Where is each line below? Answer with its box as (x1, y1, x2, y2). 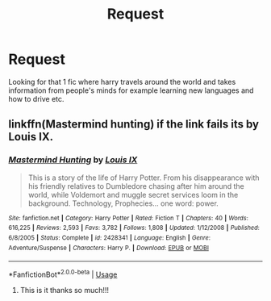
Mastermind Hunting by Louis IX (8, 154, 138, 165)
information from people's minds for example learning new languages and (8, 86, 254, 95)
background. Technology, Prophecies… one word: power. (27, 199, 219, 208)
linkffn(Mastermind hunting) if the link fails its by (8, 118, 260, 132)
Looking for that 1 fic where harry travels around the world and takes (8, 77, 236, 86)
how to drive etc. (8, 94, 65, 103)
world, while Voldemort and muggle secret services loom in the (27, 190, 239, 199)
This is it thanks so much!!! (19, 285, 110, 295)
